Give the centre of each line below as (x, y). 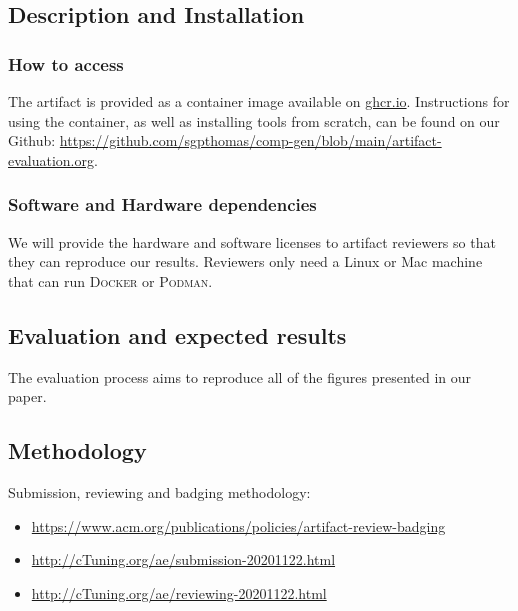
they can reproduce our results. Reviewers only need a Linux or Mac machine (245, 261)
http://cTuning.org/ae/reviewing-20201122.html (179, 592)
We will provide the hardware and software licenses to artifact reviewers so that (252, 241)
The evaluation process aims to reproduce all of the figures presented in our (239, 376)
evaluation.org (51, 159)
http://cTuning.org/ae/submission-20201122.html (183, 559)
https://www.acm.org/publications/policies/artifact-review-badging (238, 525)
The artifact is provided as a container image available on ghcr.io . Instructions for (259, 101)
